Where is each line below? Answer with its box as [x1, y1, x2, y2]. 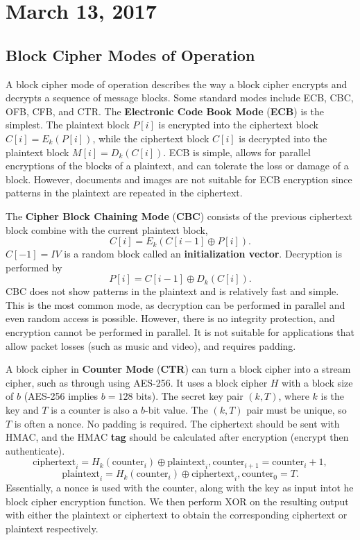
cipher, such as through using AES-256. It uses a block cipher [6, 375, 268, 389]
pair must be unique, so [246, 403, 347, 417]
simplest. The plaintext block [6, 117, 130, 132]
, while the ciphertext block [92, 130, 209, 145]
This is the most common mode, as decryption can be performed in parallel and [6, 297, 345, 312]
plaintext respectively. [6, 521, 98, 535]
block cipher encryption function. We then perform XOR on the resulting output [6, 493, 349, 508]
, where [278, 389, 309, 403]
